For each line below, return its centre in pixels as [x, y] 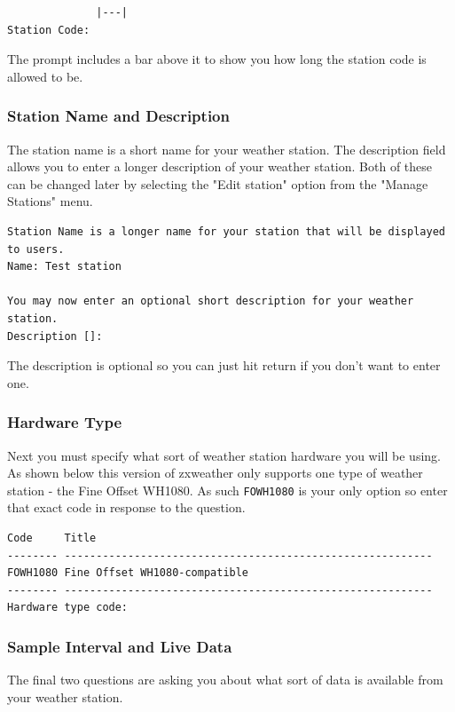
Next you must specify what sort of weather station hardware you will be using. [224, 455]
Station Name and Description [118, 116]
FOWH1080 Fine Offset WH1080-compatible [128, 573]
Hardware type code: [68, 608]
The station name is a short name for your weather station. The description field [227, 149]
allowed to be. [45, 76]
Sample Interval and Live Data [120, 646]
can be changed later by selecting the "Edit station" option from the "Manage [218, 183]
